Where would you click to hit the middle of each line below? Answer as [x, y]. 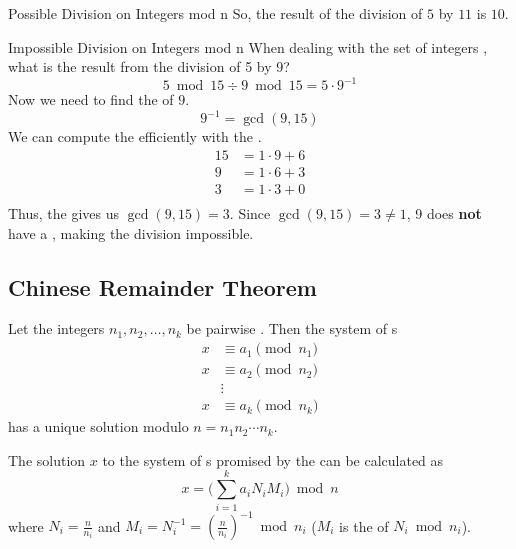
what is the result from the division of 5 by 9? [149, 66]
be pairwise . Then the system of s [292, 328]
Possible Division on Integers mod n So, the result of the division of [215, 13]
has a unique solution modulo [98, 426]
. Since [250, 213]
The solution [47, 459]
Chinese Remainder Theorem [162, 286]
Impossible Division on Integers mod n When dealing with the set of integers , [248, 46]
